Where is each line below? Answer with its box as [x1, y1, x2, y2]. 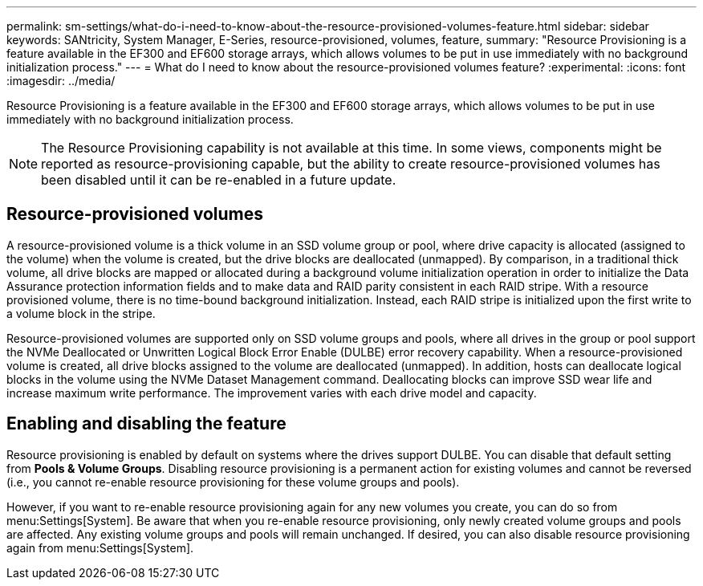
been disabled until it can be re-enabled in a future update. [41, 172, 396, 188]
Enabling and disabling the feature [6, 413, 286, 434]
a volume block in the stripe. [6, 306, 156, 320]
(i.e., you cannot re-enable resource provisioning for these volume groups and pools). [6, 474, 460, 489]
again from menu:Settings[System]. [6, 540, 194, 555]
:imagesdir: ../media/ [6, 74, 116, 87]
